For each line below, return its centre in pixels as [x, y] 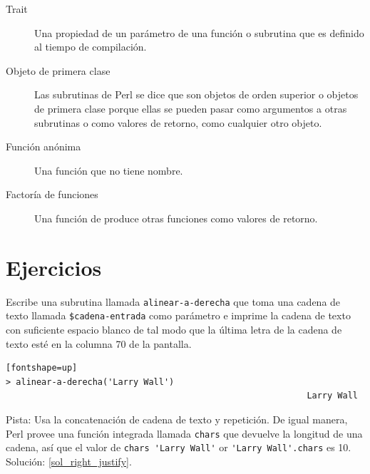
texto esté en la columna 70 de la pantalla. [99, 343]
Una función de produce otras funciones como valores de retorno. [176, 218]
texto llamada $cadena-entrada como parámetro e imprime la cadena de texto [178, 315]
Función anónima [43, 146]
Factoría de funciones [52, 194]
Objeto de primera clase [58, 70]
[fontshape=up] [42, 368]
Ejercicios [54, 267]
